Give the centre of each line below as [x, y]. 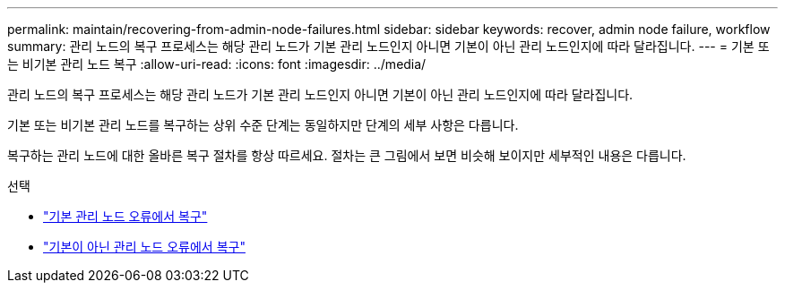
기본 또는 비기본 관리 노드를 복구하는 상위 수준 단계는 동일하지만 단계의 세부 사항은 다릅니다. [263, 125]
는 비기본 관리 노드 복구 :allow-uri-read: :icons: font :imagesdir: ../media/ [217, 64]
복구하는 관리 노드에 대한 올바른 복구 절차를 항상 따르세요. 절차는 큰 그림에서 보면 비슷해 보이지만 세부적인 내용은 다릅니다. [347, 155]
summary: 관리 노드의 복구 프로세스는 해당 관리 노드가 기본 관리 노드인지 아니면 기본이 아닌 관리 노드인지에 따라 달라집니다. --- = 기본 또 [388, 46]
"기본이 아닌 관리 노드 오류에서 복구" [144, 247]
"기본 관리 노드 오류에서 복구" [125, 216]
